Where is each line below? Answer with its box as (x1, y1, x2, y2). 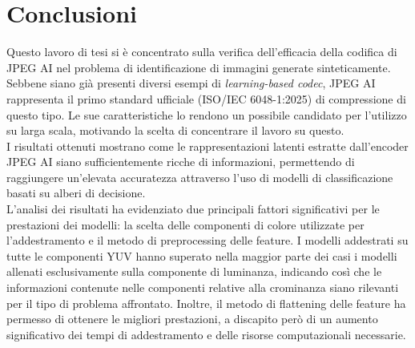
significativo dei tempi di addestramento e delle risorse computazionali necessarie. (6, 326, 406, 342)
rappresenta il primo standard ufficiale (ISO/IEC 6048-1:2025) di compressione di (6, 90, 406, 107)
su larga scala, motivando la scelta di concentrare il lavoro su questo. (6, 122, 344, 139)
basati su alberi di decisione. (6, 184, 146, 201)
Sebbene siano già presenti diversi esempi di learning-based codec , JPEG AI (6, 75, 376, 91)
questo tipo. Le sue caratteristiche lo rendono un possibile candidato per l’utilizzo (6, 106, 407, 123)
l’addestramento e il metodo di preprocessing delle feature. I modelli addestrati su (6, 232, 409, 249)
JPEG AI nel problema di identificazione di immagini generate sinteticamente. (6, 59, 391, 75)
